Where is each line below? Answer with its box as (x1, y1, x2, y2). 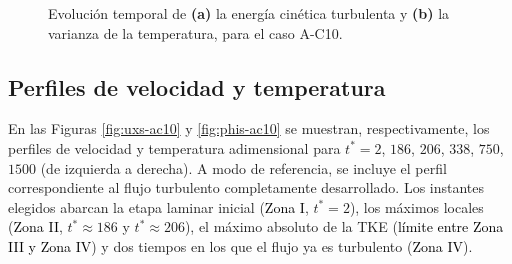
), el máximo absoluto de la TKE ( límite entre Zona (184, 216, 504, 237)
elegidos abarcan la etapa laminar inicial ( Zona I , (8, 196, 309, 217)
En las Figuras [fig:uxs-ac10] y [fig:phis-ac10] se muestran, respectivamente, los (8, 118, 490, 139)
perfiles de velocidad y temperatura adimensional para (8, 137, 341, 158)
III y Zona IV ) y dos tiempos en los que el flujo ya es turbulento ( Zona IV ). (8, 235, 473, 256)
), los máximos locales (349, 196, 484, 217)
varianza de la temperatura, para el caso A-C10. (48, 22, 343, 43)
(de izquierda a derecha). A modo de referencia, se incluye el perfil (40, 157, 447, 178)
